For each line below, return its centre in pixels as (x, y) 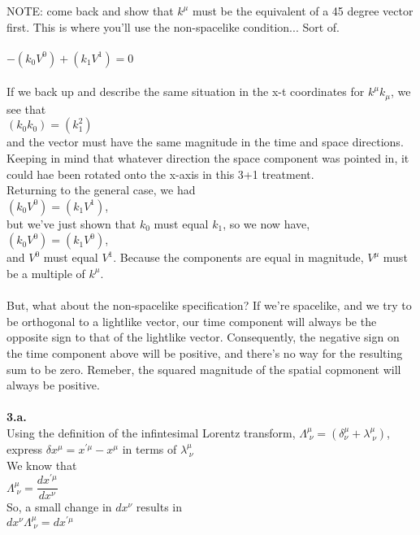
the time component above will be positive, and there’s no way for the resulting (205, 352)
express (25, 448)
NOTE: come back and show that (90, 11)
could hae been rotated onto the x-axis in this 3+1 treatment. (160, 174)
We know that (42, 465)
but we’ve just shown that (71, 223)
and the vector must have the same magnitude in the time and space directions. (205, 142)
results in (159, 507)
